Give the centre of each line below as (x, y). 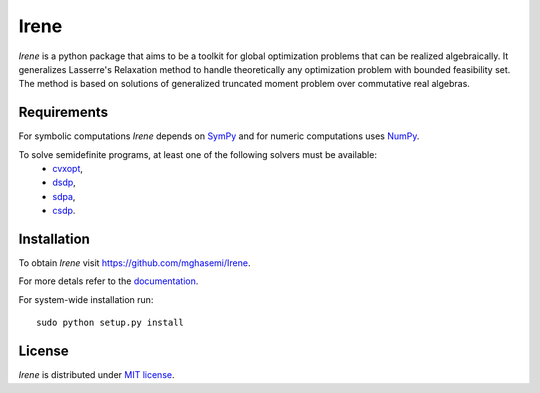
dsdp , (64, 182)
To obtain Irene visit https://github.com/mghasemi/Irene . (134, 263)
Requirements (63, 112)
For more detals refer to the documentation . (108, 281)
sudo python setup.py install (110, 323)
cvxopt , (68, 169)
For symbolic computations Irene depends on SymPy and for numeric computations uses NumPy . (219, 136)
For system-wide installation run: (86, 299)
